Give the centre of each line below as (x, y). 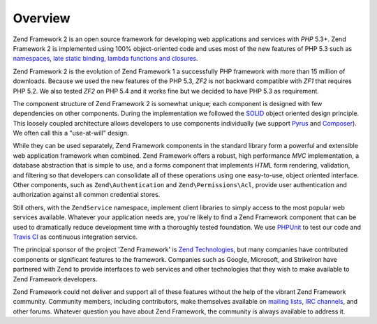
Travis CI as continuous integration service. (75, 237)
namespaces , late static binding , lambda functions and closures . (105, 59)
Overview (42, 18)
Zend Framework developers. (55, 279)
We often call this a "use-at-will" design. (71, 133)
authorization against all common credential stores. (87, 195)
